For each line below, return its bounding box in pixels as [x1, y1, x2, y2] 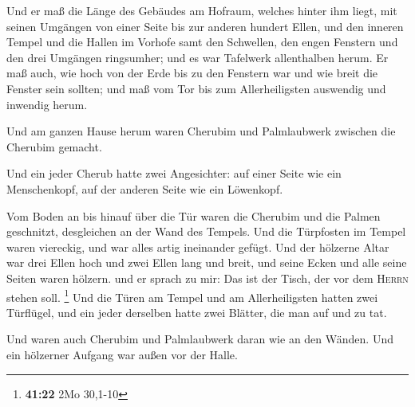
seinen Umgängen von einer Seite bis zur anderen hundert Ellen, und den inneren [6, 18, 404, 34]
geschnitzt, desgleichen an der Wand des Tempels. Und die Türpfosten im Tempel [6, 223, 406, 240]
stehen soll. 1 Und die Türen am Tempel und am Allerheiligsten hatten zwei [6, 286, 378, 305]
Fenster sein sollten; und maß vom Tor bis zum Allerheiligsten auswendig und [6, 80, 386, 96]
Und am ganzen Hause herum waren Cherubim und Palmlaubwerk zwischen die [6, 123, 396, 139]
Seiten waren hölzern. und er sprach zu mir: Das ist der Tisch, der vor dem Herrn [6, 269, 409, 286]
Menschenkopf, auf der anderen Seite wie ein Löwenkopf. [6, 180, 283, 197]
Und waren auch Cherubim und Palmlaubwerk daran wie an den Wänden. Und [6, 331, 393, 347]
